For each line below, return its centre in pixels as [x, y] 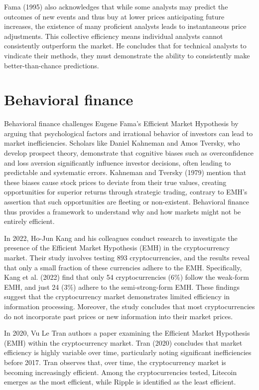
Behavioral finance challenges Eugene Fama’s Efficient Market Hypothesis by [121, 123]
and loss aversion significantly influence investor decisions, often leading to [118, 162]
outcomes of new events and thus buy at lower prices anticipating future [114, 16]
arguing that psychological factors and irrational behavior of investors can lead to [129, 133]
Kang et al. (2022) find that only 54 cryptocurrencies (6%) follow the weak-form [127, 277]
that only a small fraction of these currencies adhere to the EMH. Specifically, [123, 267]
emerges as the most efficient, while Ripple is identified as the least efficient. [120, 382]
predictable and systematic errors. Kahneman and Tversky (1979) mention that [125, 172]
